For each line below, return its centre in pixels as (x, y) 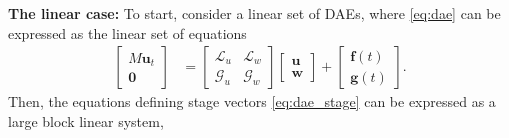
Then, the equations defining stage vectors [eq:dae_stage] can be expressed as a (252, 101)
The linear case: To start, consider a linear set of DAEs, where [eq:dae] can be (254, 13)
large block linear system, (86, 120)
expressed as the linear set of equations (127, 32)
